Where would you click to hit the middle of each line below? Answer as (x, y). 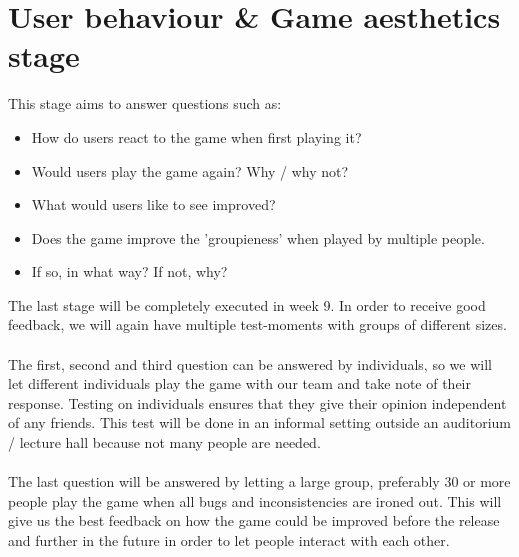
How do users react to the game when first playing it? (196, 136)
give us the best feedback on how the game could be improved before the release (254, 520)
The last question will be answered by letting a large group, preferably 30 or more (259, 481)
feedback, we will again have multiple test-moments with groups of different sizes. (257, 324)
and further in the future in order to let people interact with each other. (229, 540)
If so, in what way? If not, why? (129, 271)
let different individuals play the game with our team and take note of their (239, 383)
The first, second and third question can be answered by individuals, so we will (250, 363)
